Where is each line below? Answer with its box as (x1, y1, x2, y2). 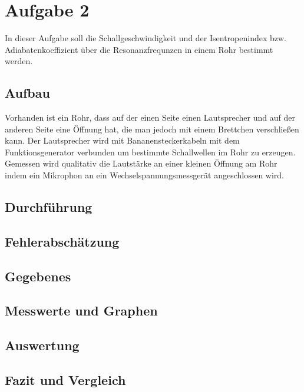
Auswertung (5, 336, 80, 354)
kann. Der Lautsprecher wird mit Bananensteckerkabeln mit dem (5, 134, 240, 147)
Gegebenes (5, 267, 71, 285)
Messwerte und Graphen (5, 301, 158, 320)
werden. (5, 55, 33, 67)
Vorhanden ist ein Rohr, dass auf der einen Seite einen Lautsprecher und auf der (5, 111, 295, 124)
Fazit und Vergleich (5, 370, 126, 388)
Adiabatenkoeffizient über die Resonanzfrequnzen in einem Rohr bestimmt (5, 43, 273, 55)
